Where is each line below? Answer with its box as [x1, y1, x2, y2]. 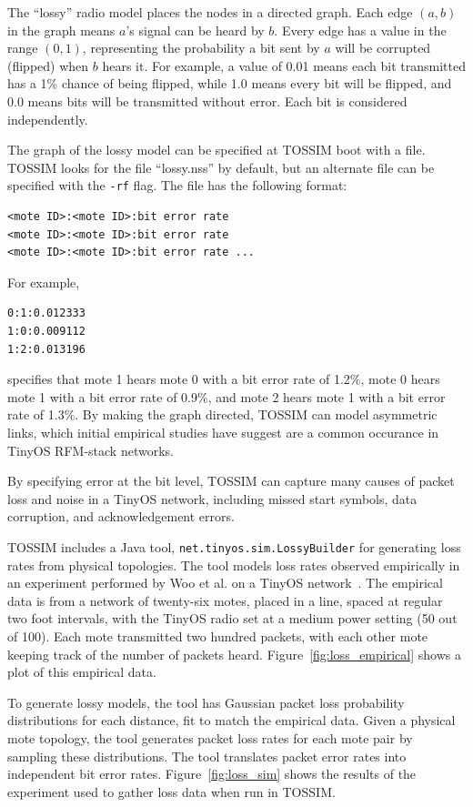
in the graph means [7, 20, 116, 39]
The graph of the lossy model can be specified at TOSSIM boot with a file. [7, 140, 426, 159]
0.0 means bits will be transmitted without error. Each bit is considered [7, 91, 408, 110]
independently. [7, 109, 88, 128]
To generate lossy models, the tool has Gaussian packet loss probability [7, 692, 405, 711]
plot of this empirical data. [7, 662, 156, 681]
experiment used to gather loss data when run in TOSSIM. [7, 782, 336, 801]
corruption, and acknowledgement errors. [7, 507, 235, 526]
